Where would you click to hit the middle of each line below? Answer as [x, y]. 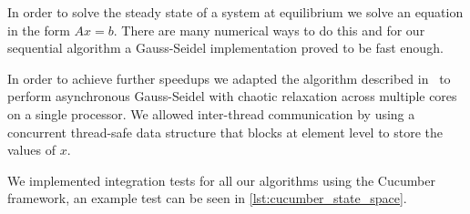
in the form [39, 30]
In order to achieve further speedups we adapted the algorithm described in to [229, 78]
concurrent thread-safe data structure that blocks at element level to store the [225, 132]
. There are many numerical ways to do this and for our [269, 30]
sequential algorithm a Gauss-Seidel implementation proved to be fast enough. [225, 48]
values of [31, 150]
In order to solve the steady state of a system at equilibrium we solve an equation [235, 12]
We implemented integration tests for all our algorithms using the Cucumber [221, 180]
